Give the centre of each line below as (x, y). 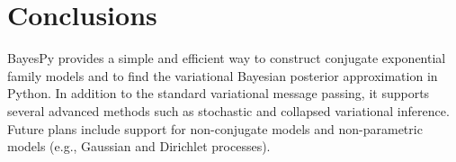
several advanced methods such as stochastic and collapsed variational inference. (228, 110)
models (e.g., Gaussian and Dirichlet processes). (139, 146)
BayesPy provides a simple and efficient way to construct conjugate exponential (227, 58)
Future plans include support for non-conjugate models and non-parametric (215, 128)
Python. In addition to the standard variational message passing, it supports (219, 93)
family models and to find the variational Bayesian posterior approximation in (223, 75)
